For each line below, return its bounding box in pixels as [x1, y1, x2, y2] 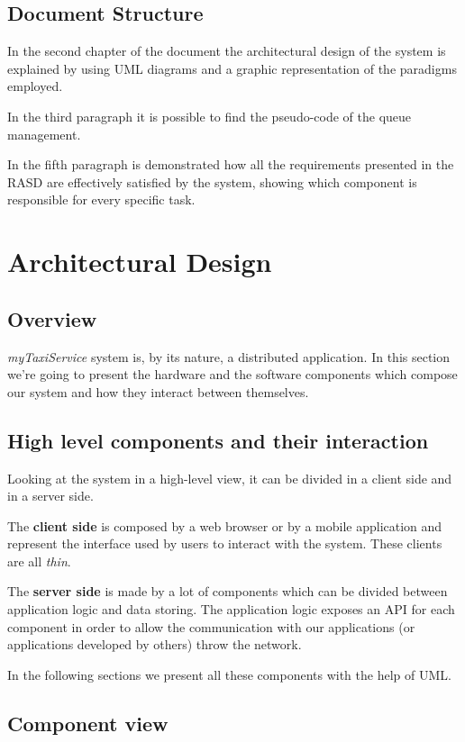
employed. [7, 77, 63, 95]
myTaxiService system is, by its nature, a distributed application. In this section [7, 347, 451, 366]
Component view [7, 709, 169, 737]
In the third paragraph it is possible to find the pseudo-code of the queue [7, 106, 412, 125]
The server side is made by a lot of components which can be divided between [7, 582, 448, 601]
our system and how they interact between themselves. [7, 382, 309, 401]
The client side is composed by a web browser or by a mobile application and [7, 516, 442, 535]
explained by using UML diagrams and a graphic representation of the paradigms [7, 59, 457, 77]
